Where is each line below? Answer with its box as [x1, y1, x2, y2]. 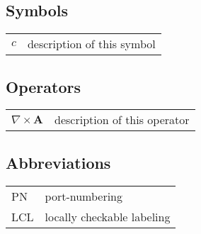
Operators [6, 75, 81, 97]
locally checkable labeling [45, 208, 171, 225]
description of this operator [54, 111, 190, 128]
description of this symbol [27, 35, 156, 52]
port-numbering [45, 187, 123, 204]
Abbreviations [6, 151, 111, 173]
